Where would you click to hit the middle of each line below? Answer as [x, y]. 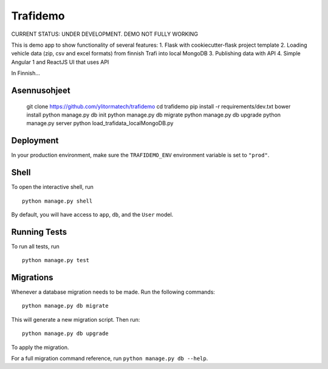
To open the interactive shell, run [53, 187]
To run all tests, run [36, 246]
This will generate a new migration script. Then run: [76, 319]
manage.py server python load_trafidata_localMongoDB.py [100, 123]
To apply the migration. [40, 347]
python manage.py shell [57, 201]
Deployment [35, 140]
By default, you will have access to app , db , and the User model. [92, 214]
